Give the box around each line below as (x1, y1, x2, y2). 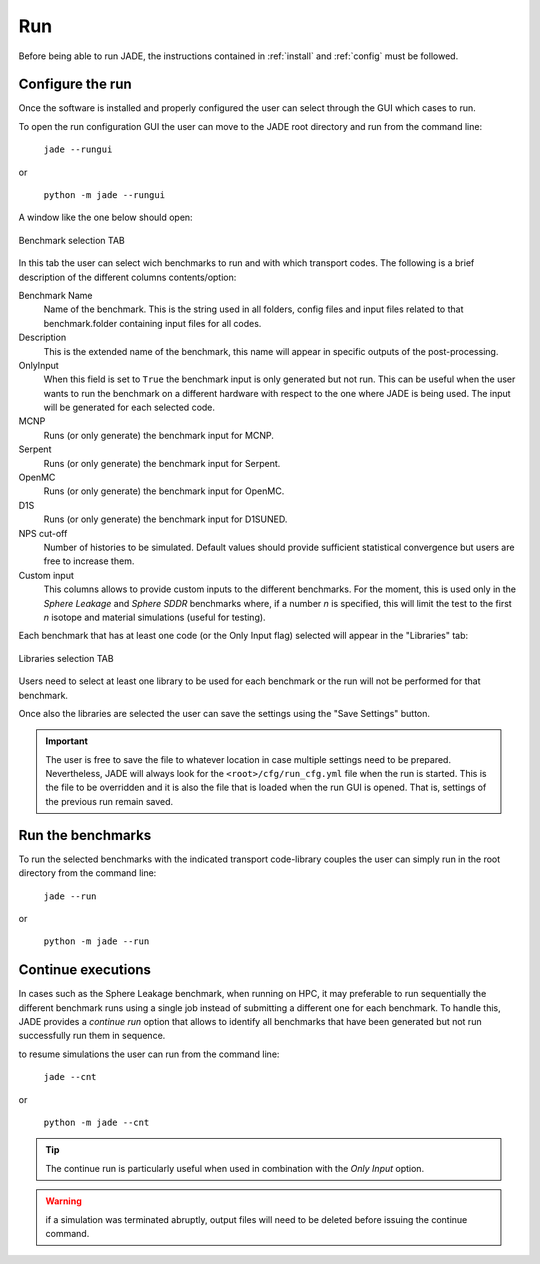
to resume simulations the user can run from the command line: (18, 1048, 280, 1060)
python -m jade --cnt (43, 1116, 150, 1128)
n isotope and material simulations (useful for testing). (43, 611, 266, 623)
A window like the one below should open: (18, 211, 194, 224)
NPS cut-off (18, 527, 68, 539)
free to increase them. (43, 555, 135, 567)
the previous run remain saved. (45, 795, 174, 807)
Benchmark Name (18, 289, 93, 301)
